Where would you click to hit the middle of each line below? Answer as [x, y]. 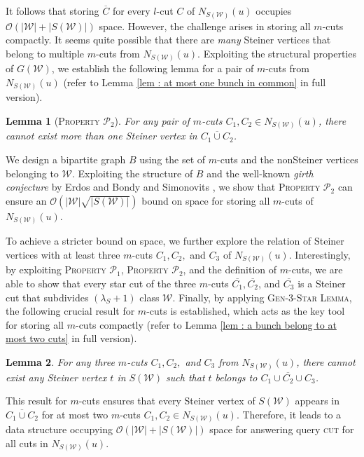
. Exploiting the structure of [132, 173]
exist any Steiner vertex [56, 377]
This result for [36, 401]
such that [185, 377]
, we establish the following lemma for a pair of [153, 68]
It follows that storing [52, 11]
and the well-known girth [260, 173]
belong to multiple [45, 53]
